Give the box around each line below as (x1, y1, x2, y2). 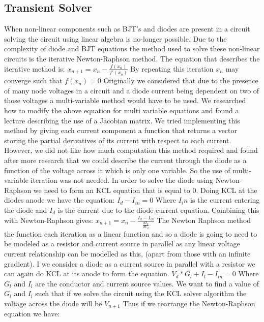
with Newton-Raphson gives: (4, 214, 93, 225)
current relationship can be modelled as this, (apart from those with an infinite (4, 248, 251, 259)
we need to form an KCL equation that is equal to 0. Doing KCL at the (33, 184, 257, 195)
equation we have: (4, 308, 60, 319)
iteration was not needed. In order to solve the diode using (31, 175, 214, 185)
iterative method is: (4, 63, 65, 74)
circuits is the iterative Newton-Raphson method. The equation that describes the (4, 53, 260, 63)
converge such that (4, 75, 63, 86)
